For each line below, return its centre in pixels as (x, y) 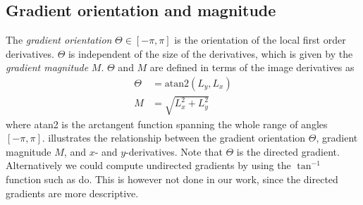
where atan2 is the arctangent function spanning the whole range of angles (167, 124)
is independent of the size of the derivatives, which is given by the (210, 53)
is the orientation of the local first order (260, 40)
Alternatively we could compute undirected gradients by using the (148, 165)
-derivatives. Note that (174, 151)
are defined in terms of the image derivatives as (252, 67)
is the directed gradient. (288, 151)
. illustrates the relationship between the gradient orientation (174, 138)
